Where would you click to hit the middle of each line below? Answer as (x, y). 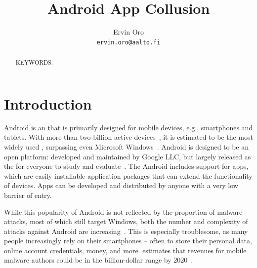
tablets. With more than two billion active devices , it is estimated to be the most (128, 137)
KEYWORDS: (34, 62)
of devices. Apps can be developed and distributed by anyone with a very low (121, 185)
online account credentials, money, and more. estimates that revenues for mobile (125, 250)
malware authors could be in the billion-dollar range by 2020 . (99, 260)
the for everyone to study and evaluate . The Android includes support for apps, (126, 166)
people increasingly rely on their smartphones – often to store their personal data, (128, 241)
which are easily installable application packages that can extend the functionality (128, 175)
